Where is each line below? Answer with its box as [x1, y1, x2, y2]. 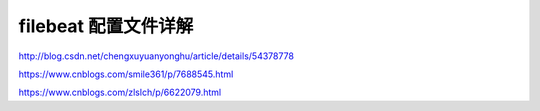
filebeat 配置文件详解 [18, 15, 194, 37]
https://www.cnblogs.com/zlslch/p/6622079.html [18, 86, 222, 99]
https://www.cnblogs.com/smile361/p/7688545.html [18, 68, 234, 80]
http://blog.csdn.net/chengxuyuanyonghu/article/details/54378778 [18, 50, 295, 62]
